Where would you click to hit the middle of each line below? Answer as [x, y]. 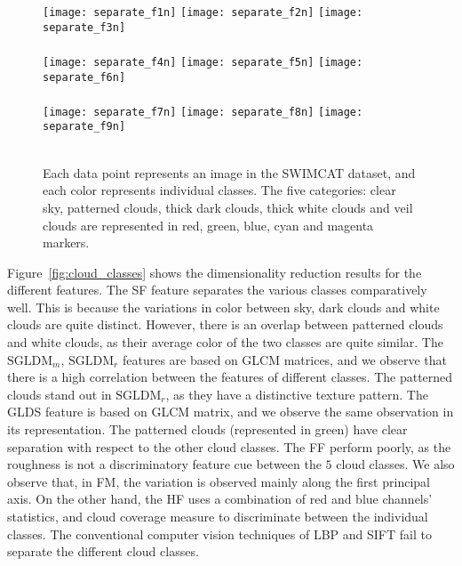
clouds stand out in [60, 394]
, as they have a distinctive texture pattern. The [297, 394]
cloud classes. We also [395, 464]
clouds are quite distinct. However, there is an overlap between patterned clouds [225, 324]
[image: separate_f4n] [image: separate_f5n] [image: [203, 62]
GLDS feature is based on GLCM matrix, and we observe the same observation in [231, 412]
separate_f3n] [84, 27]
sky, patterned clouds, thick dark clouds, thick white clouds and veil [228, 207]
